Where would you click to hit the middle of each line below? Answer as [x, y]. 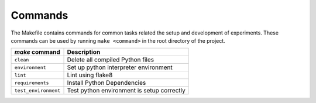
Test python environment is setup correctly [126, 91]
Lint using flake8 [90, 75]
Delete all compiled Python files [111, 60]
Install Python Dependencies [107, 83]
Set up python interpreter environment [120, 67]
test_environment [37, 90]
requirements [32, 83]
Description [84, 52]
